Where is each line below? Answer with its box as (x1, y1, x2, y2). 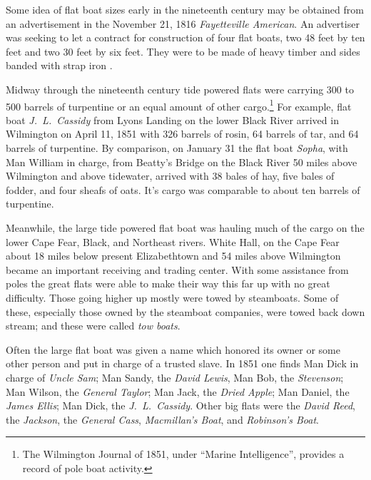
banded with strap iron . (6, 58, 113, 73)
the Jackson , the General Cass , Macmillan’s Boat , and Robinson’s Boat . (6, 412, 319, 427)
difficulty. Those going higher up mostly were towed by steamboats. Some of (6, 290, 339, 305)
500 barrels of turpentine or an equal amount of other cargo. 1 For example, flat (6, 96, 352, 113)
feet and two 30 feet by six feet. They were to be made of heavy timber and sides (6, 44, 360, 58)
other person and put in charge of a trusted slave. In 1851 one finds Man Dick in (6, 356, 359, 371)
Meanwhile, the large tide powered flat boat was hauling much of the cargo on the (6, 220, 365, 235)
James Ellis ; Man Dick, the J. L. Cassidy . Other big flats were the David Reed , (6, 398, 355, 413)
